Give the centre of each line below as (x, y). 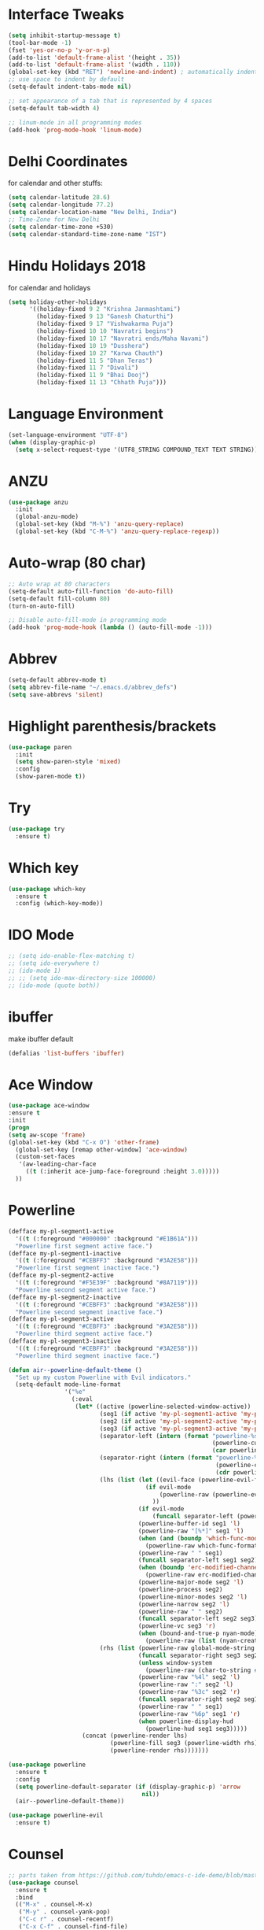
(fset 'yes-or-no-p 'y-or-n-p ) (59, 50)
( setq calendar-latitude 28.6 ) (59, 198)
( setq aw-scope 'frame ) (47, 1135)
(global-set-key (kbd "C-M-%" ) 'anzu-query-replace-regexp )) (117, 532)
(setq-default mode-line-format (68, 1385)
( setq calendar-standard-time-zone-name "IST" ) (88, 234)
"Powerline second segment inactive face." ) (89, 1312)
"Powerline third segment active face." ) (84, 1334)
